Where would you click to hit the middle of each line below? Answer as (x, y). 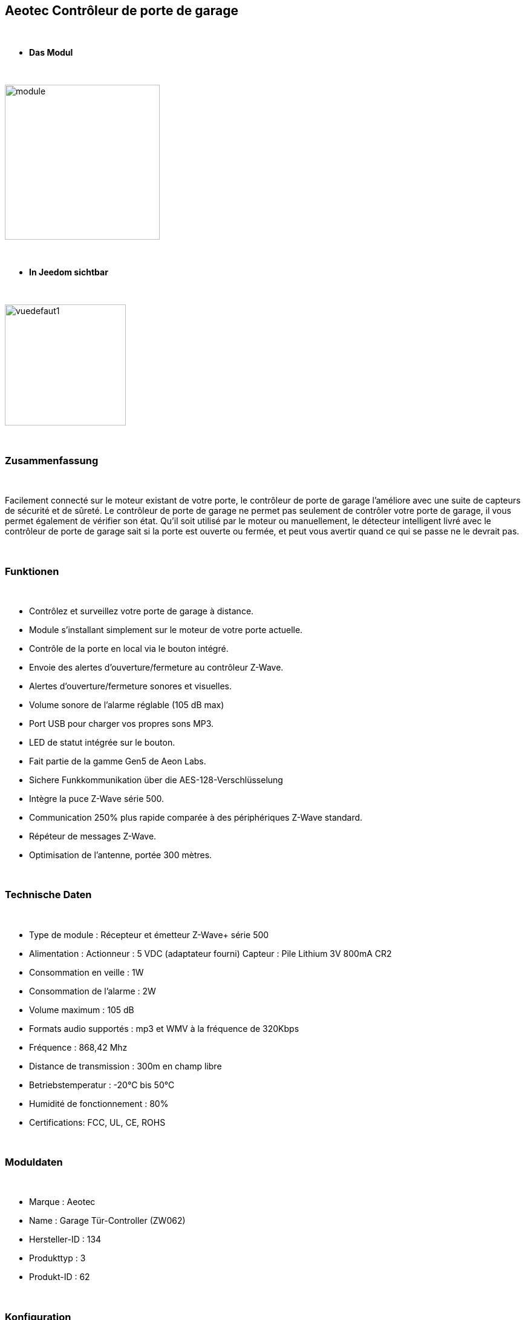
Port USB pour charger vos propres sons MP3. (122, 723)
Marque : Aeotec (62, 1202)
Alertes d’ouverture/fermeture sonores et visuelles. (130, 686)
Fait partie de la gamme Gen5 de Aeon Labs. (118, 761)
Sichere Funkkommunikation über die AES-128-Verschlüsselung (156, 780)
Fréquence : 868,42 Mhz (78, 1047)
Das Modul (51, 53)
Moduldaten (34, 1162)
